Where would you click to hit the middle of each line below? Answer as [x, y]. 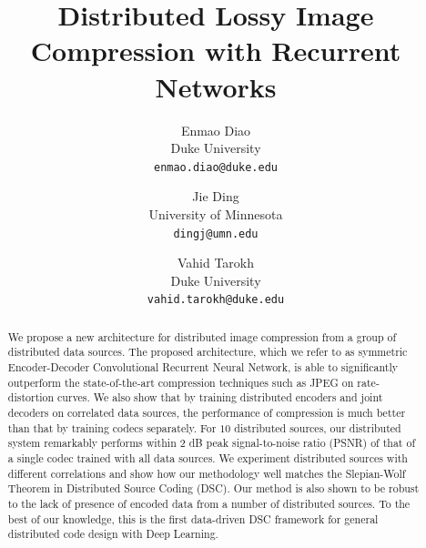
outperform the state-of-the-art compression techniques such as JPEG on [181, 382]
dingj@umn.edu [216, 233]
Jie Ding [216, 196]
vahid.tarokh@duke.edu [216, 300]
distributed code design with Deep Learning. [113, 534]
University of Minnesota [216, 213]
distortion [31, 397]
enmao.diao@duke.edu [216, 167]
